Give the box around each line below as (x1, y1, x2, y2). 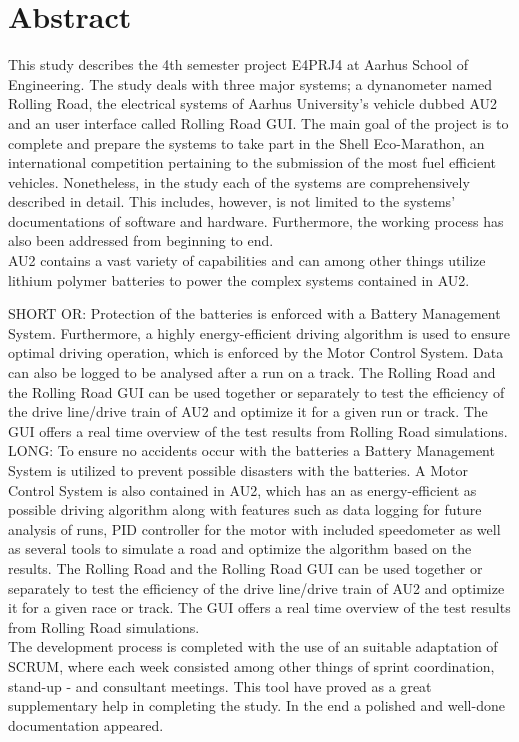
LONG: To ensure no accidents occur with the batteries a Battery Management (8, 440, 495, 461)
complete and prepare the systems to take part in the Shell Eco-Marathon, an (8, 132, 485, 153)
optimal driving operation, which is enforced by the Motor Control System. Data (8, 342, 504, 363)
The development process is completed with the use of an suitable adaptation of (8, 636, 498, 657)
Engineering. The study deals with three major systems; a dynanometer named (8, 73, 493, 94)
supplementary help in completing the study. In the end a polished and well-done (8, 695, 505, 716)
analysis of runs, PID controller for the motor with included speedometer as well (8, 518, 501, 539)
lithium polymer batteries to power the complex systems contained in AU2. (8, 269, 470, 290)
